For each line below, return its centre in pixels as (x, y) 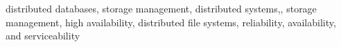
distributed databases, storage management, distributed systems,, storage (161, 8)
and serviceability (43, 36)
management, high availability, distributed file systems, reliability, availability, (171, 22)
